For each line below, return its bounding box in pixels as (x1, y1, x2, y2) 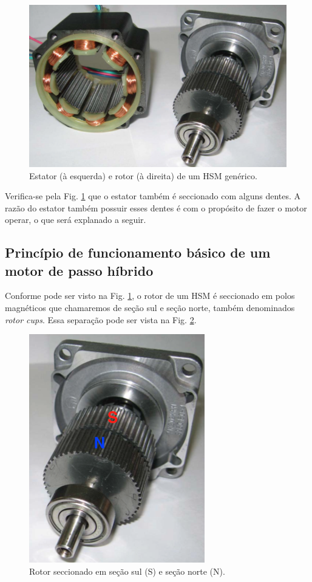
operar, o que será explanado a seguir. (5, 213, 146, 226)
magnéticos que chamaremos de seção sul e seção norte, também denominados (5, 301, 295, 314)
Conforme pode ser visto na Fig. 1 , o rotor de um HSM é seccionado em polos (5, 289, 295, 302)
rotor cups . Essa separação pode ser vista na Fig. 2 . (5, 313, 197, 326)
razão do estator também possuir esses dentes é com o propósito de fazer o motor (5, 201, 307, 214)
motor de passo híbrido (5, 261, 154, 279)
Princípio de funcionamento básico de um (5, 243, 271, 262)
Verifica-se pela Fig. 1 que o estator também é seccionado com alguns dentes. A (5, 190, 301, 202)
